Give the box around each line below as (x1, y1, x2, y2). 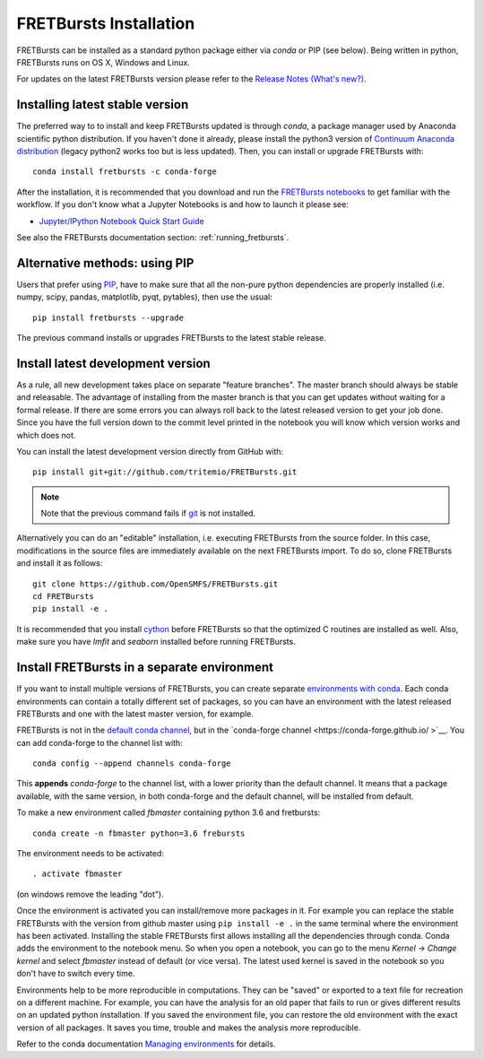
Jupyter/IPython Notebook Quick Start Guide (39, 215, 205, 226)
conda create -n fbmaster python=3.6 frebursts (32, 828, 246, 838)
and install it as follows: (16, 558, 103, 569)
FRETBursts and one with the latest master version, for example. (16, 708, 255, 719)
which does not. (16, 430, 76, 440)
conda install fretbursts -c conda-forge (32, 167, 217, 177)
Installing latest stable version (16, 97, 189, 112)
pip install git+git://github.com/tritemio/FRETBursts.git (32, 467, 298, 477)
